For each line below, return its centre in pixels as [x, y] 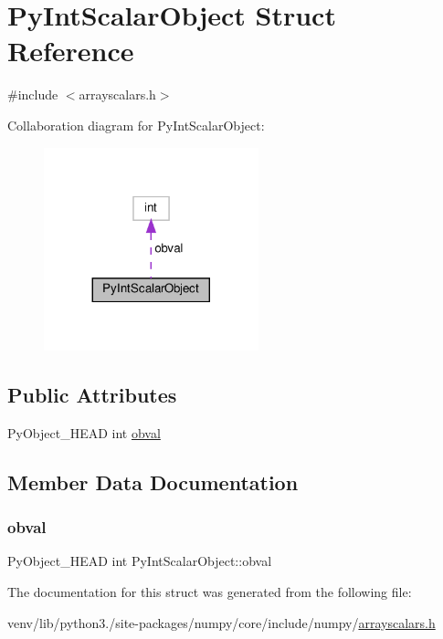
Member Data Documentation [153, 482]
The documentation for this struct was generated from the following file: [210, 591]
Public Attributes [92, 394]
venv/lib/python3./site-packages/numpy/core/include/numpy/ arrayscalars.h [221, 622]
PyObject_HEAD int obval [84, 432]
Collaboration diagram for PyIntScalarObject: [136, 125]
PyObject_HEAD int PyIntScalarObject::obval [140, 561]
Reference [71, 51]
